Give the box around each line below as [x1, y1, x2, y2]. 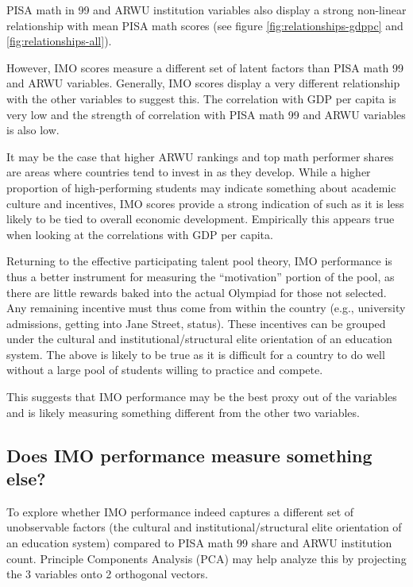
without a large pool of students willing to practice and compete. [6, 361, 323, 378]
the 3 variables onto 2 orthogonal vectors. [6, 566, 208, 582]
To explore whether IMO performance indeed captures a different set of [6, 503, 354, 519]
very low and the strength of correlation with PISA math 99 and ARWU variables [6, 106, 406, 122]
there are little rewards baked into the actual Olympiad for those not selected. [6, 284, 387, 300]
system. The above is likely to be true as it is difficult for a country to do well [6, 346, 385, 362]
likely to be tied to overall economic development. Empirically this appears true [6, 210, 395, 227]
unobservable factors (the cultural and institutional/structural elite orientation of [6, 519, 402, 535]
